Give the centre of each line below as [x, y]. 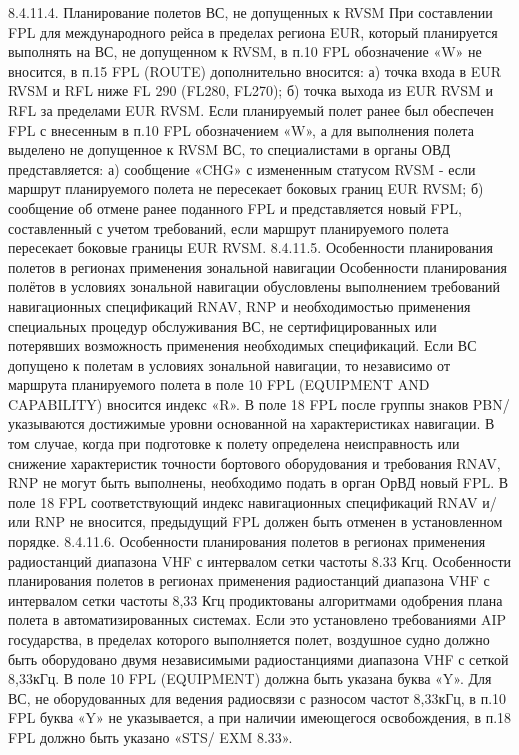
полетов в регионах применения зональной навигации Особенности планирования [257, 266]
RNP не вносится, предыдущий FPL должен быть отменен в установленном [268, 521]
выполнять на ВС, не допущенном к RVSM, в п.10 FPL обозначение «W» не [245, 51]
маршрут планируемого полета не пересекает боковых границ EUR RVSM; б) [246, 188]
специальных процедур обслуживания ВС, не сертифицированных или [222, 325]
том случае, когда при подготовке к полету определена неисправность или [234, 443]
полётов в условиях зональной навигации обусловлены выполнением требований [254, 286]
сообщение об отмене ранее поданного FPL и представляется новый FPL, [235, 207]
